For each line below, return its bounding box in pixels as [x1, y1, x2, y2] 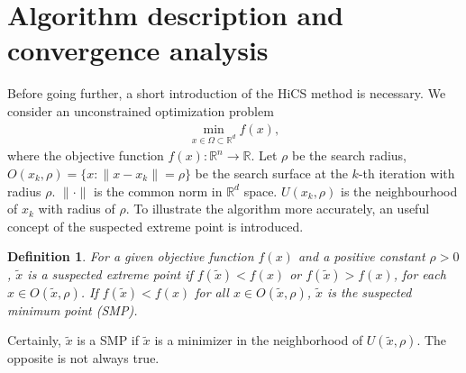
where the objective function [7, 146, 164, 165]
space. [243, 181, 278, 200]
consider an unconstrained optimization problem [7, 101, 274, 120]
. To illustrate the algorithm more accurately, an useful [125, 199, 430, 218]
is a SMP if [77, 331, 140, 350]
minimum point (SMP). [7, 300, 138, 319]
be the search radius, [292, 146, 407, 165]
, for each [393, 264, 446, 283]
